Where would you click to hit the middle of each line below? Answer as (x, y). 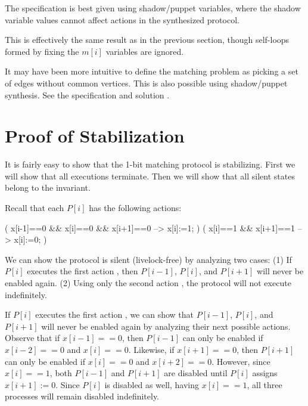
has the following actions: (135, 208)
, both (61, 373)
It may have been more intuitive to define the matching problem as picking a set (152, 71)
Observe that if (32, 338)
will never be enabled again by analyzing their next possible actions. (166, 326)
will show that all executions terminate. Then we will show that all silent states (150, 176)
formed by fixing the (42, 51)
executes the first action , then (83, 271)
